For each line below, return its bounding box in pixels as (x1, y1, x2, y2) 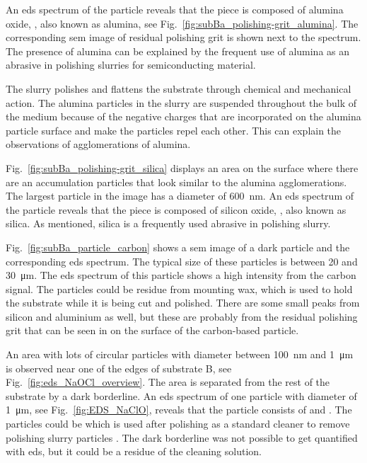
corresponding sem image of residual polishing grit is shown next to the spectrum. (6, 30, 361, 45)
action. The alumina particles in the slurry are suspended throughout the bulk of (6, 95, 357, 110)
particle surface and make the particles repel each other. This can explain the (6, 122, 342, 137)
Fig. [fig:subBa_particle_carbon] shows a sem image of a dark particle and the (6, 239, 350, 254)
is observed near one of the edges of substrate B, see (6, 360, 232, 375)
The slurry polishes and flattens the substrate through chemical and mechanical (6, 81, 351, 96)
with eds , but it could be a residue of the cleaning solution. (6, 444, 262, 459)
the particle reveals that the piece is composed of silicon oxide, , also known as (6, 202, 346, 217)
